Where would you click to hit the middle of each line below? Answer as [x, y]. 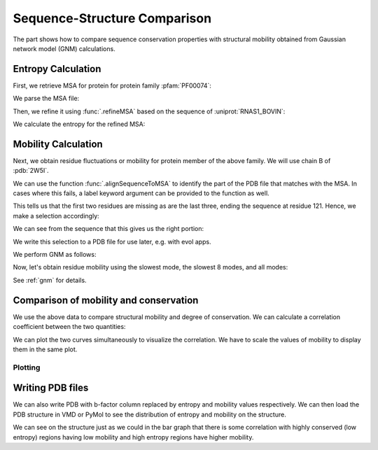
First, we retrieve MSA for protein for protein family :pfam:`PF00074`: [112, 85]
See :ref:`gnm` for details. [50, 280]
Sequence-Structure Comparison [112, 18]
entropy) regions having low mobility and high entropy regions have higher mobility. [133, 437]
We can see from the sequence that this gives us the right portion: [108, 229]
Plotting [27, 367]
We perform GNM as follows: [55, 255]
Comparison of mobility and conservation [106, 300]
